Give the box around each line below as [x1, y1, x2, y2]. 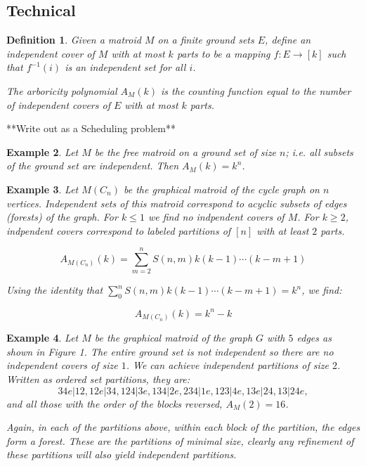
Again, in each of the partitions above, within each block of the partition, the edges [6, 420, 360, 434]
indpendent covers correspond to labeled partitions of [6, 223, 231, 238]
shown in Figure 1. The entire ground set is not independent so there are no [6, 344, 334, 358]
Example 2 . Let [6, 144, 79, 159]
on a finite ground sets [157, 32, 254, 47]
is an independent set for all [65, 60, 186, 75]
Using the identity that [6, 283, 103, 297]
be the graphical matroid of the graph [94, 330, 253, 345]
